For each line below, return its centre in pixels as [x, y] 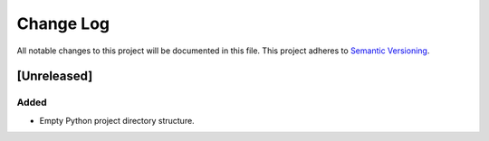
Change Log [63, 23]
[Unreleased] [55, 76]
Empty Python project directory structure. [117, 120]
